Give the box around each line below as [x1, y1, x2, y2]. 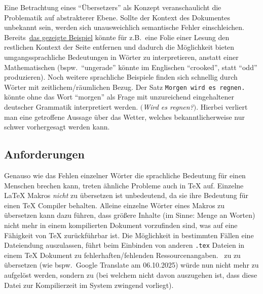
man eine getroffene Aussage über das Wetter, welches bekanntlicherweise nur [4, 111, 245, 122]
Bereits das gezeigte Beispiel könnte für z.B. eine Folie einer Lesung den [4, 31, 230, 42]
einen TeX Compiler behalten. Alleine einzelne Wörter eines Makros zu [4, 200, 225, 210]
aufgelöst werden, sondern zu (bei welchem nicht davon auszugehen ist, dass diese [4, 269, 257, 280]
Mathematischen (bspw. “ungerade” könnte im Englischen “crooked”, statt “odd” [4, 61, 257, 72]
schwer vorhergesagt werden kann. [4, 121, 110, 132]
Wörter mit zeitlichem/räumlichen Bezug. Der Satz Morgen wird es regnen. [4, 81, 245, 92]
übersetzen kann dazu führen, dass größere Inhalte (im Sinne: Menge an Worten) [4, 210, 255, 220]
